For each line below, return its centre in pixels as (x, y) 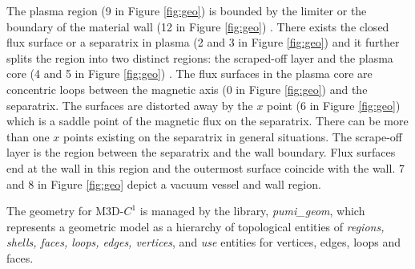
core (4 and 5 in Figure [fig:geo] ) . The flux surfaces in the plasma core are (189, 73)
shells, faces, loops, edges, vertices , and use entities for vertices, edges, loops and (203, 242)
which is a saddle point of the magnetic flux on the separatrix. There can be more (207, 121)
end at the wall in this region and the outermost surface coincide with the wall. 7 (205, 167)
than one (28, 136)
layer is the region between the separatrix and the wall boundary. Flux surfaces (201, 152)
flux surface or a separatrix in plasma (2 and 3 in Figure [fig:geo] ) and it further (203, 42)
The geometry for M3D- (65, 211)
